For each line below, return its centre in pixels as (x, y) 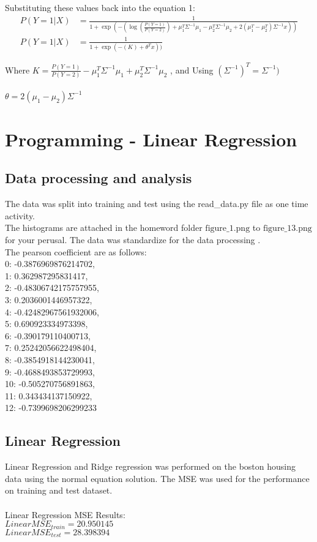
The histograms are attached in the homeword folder (104, 228)
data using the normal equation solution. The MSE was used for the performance (157, 478)
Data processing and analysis (99, 178)
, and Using (192, 70)
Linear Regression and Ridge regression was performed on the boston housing (151, 466)
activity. (20, 215)
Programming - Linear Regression (151, 139)
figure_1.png (228, 229)
